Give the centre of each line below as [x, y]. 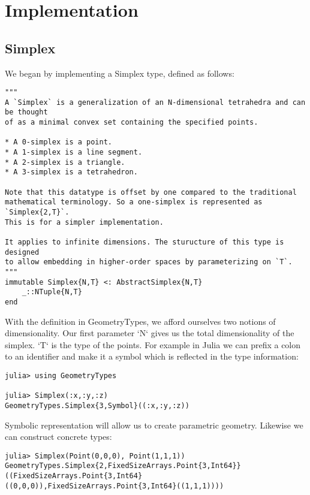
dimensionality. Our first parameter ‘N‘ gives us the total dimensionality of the [150, 333]
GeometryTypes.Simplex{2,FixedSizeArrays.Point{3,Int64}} [123, 466]
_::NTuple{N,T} [52, 292]
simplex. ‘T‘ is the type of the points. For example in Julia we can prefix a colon [153, 344]
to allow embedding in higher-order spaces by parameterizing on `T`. [149, 262]
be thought [26, 112]
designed [22, 252]
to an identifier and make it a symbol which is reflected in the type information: [152, 356]
